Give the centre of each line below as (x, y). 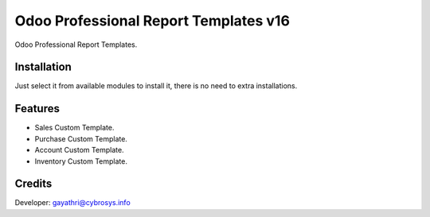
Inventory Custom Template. (81, 161)
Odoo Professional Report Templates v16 (152, 21)
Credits (33, 184)
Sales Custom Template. (74, 128)
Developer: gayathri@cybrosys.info (72, 203)
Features (37, 108)
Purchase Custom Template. (81, 138)
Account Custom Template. (79, 150)
